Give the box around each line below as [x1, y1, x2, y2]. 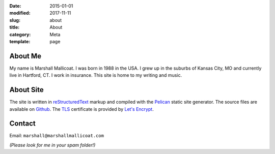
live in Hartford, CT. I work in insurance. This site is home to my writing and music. [9, 72, 182, 78]
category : [9, 31, 31, 38]
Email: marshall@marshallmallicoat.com [9, 133, 104, 139]
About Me [9, 51, 42, 60]
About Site [9, 85, 44, 94]
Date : [9, 3, 21, 9]
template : [9, 38, 31, 44]
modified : [9, 10, 31, 16]
